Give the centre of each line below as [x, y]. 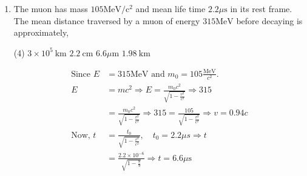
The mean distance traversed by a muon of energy [107, 20]
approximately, [41, 32]
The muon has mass [51, 8]
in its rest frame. [261, 8]
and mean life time [170, 8]
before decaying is [269, 20]
